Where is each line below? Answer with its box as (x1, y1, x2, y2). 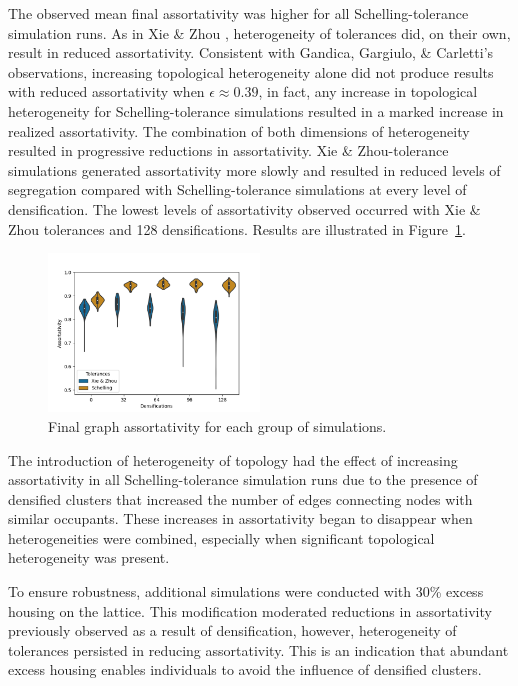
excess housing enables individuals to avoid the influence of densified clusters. (8, 659, 482, 680)
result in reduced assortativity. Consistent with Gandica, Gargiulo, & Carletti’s (8, 42, 494, 63)
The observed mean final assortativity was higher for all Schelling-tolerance (8, 3, 469, 23)
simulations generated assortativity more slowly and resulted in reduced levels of (8, 159, 501, 180)
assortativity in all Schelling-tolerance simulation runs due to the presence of (8, 469, 478, 490)
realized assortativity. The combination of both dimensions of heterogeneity (8, 120, 470, 141)
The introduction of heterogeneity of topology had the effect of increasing (8, 449, 458, 470)
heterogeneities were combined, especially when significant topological (8, 527, 435, 548)
